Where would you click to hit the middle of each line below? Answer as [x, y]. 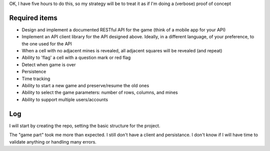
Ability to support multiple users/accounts [65, 99]
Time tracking [36, 78]
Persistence [34, 72]
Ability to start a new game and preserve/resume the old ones [85, 86]
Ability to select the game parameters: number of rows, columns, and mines [100, 93]
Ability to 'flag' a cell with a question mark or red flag [76, 58]
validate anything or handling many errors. [53, 142]
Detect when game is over [49, 64]
